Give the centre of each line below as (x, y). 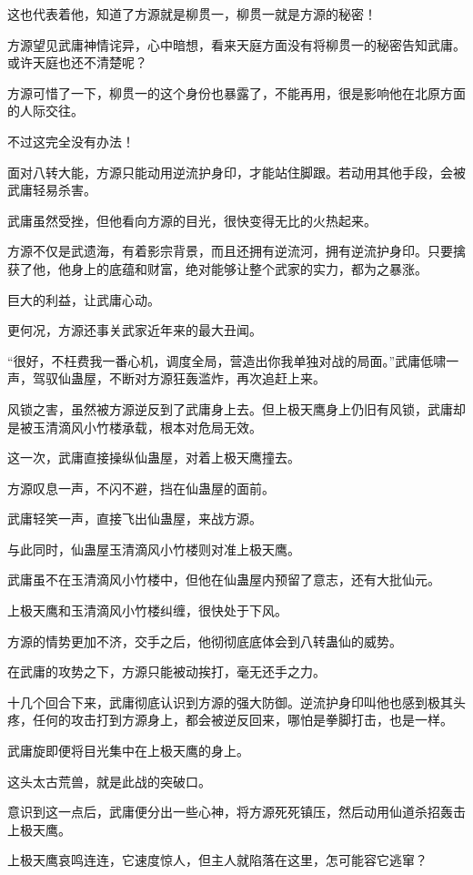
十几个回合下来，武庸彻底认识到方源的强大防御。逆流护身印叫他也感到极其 (230, 702)
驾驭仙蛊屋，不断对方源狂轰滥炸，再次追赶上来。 (179, 378)
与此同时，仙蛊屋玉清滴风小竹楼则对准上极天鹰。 (154, 549)
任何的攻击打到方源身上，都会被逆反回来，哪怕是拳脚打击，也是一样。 (242, 720)
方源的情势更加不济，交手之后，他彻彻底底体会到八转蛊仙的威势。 (205, 641)
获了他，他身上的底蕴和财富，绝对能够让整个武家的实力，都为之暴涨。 (217, 268)
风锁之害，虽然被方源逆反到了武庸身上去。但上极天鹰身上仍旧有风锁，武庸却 (236, 408)
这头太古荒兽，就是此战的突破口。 (109, 781)
